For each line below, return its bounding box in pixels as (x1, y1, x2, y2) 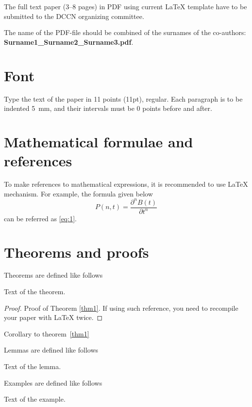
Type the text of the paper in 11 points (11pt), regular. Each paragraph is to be (4, 93, 243, 104)
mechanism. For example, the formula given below (4, 188, 153, 198)
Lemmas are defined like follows (4, 345, 99, 355)
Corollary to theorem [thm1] (4, 328, 89, 338)
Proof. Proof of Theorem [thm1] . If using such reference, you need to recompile (4, 302, 238, 313)
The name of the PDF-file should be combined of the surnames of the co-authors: (4, 27, 246, 37)
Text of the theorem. (4, 286, 66, 297)
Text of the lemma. (4, 361, 61, 372)
